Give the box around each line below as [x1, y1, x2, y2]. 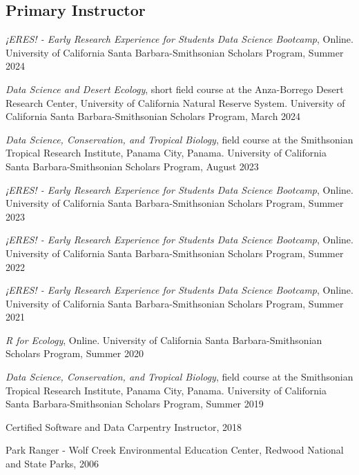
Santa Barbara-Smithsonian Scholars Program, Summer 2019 [6, 396, 264, 411]
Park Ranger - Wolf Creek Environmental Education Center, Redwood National [6, 443, 344, 457]
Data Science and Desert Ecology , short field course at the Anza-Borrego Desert [6, 81, 344, 96]
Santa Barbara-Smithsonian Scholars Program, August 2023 [6, 159, 259, 173]
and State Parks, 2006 [6, 456, 99, 471]
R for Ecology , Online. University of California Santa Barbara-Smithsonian [6, 332, 322, 347]
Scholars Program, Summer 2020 [6, 346, 144, 361]
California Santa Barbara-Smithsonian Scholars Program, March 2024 [6, 109, 301, 123]
